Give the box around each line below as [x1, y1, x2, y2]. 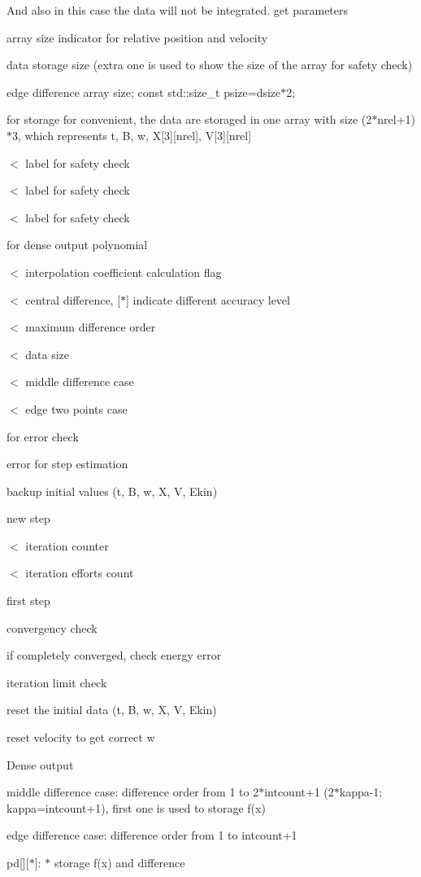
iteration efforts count [25, 564, 134, 581]
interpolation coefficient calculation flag [25, 263, 222, 280]
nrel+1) [377, 111, 415, 128]
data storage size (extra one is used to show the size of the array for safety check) [7, 56, 413, 73]
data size [25, 345, 70, 362]
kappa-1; [339, 783, 383, 800]
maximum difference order [25, 318, 156, 335]
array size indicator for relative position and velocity [7, 29, 268, 46]
